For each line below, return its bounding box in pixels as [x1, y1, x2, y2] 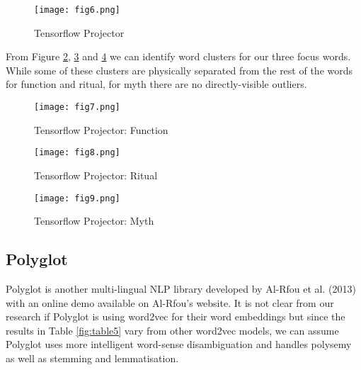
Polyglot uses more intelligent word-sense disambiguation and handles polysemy [6, 337, 352, 352]
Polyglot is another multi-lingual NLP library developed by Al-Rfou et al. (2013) [6, 281, 356, 296]
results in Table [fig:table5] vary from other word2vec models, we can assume [6, 323, 339, 337]
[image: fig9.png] [34, 193, 120, 203]
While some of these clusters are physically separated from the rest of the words [6, 62, 353, 77]
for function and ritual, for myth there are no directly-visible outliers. [6, 77, 307, 91]
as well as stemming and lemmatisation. [6, 350, 179, 365]
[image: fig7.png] [34, 102, 120, 113]
